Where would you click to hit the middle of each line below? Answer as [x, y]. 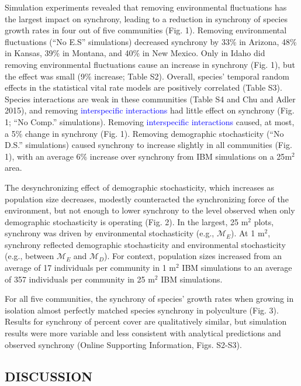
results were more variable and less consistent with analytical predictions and [143, 333]
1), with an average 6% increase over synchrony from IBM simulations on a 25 [145, 156]
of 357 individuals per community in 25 [75, 279]
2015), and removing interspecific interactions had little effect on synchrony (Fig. [150, 110]
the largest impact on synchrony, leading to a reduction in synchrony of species [146, 18]
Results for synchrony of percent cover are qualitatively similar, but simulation [146, 321]
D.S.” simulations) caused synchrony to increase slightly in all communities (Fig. [148, 145]
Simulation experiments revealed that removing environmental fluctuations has [146, 7]
